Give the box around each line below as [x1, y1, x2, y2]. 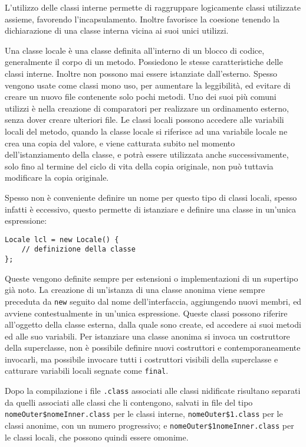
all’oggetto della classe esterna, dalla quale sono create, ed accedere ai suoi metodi [5, 318, 301, 331]
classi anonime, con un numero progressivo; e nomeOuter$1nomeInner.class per [5, 419, 294, 432]
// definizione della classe [21, 245, 136, 254]
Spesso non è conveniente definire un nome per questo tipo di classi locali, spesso [5, 191, 297, 203]
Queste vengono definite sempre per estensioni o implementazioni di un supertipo [5, 272, 298, 284]
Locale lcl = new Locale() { [5, 235, 119, 244]
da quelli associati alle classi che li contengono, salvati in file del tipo [5, 396, 253, 408]
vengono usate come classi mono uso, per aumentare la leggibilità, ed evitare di [5, 79, 291, 91]
